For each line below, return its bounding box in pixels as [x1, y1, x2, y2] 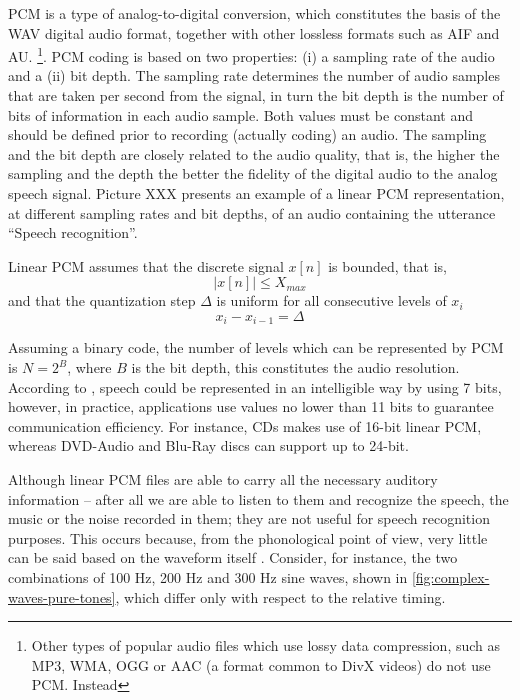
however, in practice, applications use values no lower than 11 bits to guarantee [8, 396, 494, 417]
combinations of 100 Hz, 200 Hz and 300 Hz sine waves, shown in [8, 566, 408, 587]
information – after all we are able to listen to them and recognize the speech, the [8, 488, 509, 509]
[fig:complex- [411, 566, 490, 587]
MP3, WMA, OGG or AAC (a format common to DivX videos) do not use [31, 654, 491, 675]
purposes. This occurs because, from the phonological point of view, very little [8, 527, 488, 548]
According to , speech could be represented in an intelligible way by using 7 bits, [8, 376, 502, 397]
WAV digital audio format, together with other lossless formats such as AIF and [8, 22, 500, 43]
